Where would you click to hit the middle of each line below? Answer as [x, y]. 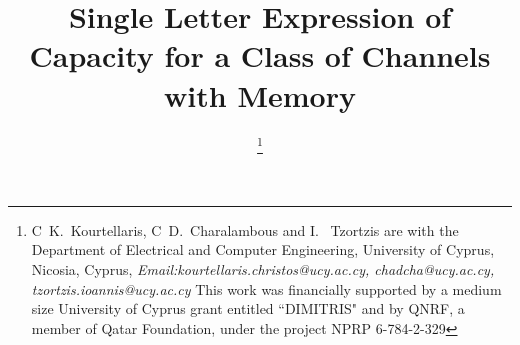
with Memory [260, 94]
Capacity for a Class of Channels [260, 55]
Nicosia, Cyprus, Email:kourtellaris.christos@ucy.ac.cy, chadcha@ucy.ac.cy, [263, 269]
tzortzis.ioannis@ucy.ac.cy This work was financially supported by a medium [266, 288]
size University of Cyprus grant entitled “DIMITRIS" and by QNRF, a [248, 308]
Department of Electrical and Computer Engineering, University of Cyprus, [263, 249]
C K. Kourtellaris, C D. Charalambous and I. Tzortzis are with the [245, 229]
